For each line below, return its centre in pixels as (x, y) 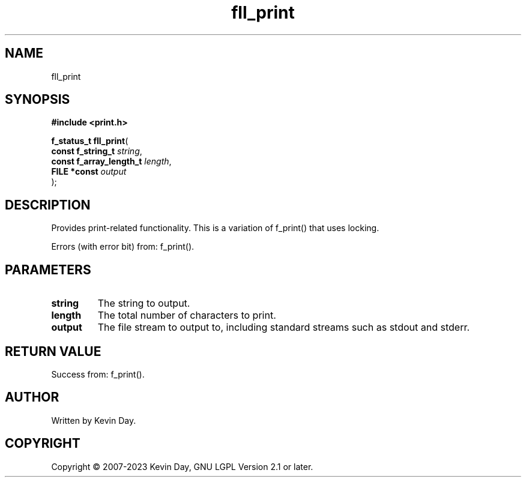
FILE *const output (89, 172)
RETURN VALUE (53, 351)
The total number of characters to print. (187, 315)
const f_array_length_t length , (111, 161)
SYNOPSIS (38, 100)
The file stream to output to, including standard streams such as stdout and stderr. (284, 327)
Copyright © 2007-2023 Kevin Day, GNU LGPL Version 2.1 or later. (182, 466)
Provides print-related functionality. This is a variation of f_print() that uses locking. (215, 228)
